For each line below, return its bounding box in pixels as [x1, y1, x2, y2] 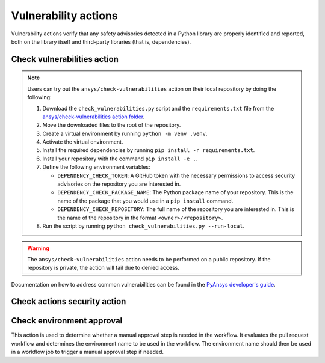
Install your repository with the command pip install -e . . [42, 155, 198, 162]
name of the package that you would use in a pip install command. [57, 197, 234, 204]
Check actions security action [11, 296, 126, 307]
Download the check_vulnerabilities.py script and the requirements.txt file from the [42, 105, 274, 112]
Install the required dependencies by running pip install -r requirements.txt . [42, 147, 255, 154]
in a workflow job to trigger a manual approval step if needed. [11, 349, 164, 356]
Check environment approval [11, 316, 123, 326]
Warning [27, 245, 49, 252]
